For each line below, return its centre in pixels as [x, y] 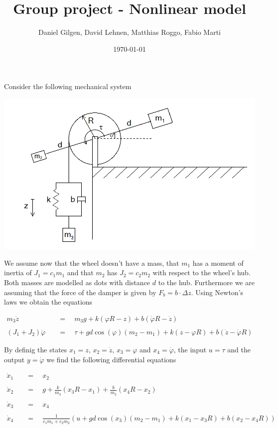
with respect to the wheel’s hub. [202, 272]
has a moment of [218, 263]
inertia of [18, 272]
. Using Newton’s [217, 292]
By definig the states [36, 349]
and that [80, 272]
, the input [190, 349]
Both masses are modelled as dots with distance [77, 282]
